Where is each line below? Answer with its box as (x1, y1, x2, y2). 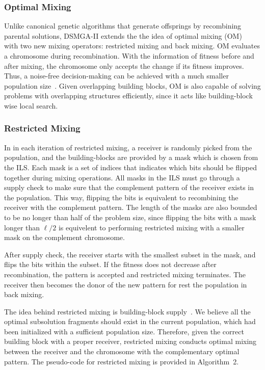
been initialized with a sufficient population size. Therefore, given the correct (4, 326, 244, 336)
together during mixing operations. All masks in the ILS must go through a (4, 172, 240, 182)
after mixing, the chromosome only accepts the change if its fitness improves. (4, 60, 244, 71)
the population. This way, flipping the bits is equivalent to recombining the (4, 192, 238, 202)
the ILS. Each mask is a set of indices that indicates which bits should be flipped (4, 162, 257, 172)
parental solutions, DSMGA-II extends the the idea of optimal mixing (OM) (4, 30, 242, 41)
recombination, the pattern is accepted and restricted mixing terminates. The (4, 269, 246, 279)
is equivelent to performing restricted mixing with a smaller (58, 222, 245, 232)
